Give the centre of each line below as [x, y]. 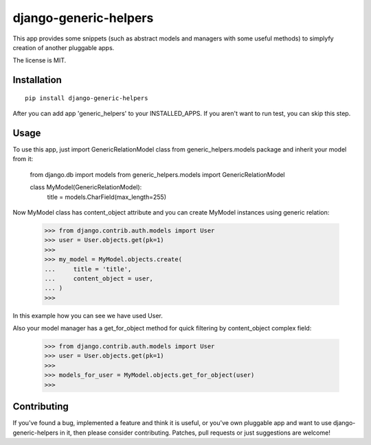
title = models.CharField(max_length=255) [106, 197]
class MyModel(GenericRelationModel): [86, 187]
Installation [37, 80]
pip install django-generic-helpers [87, 98]
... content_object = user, [99, 278]
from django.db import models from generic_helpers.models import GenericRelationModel [157, 174]
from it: [23, 159]
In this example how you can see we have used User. [88, 315]
